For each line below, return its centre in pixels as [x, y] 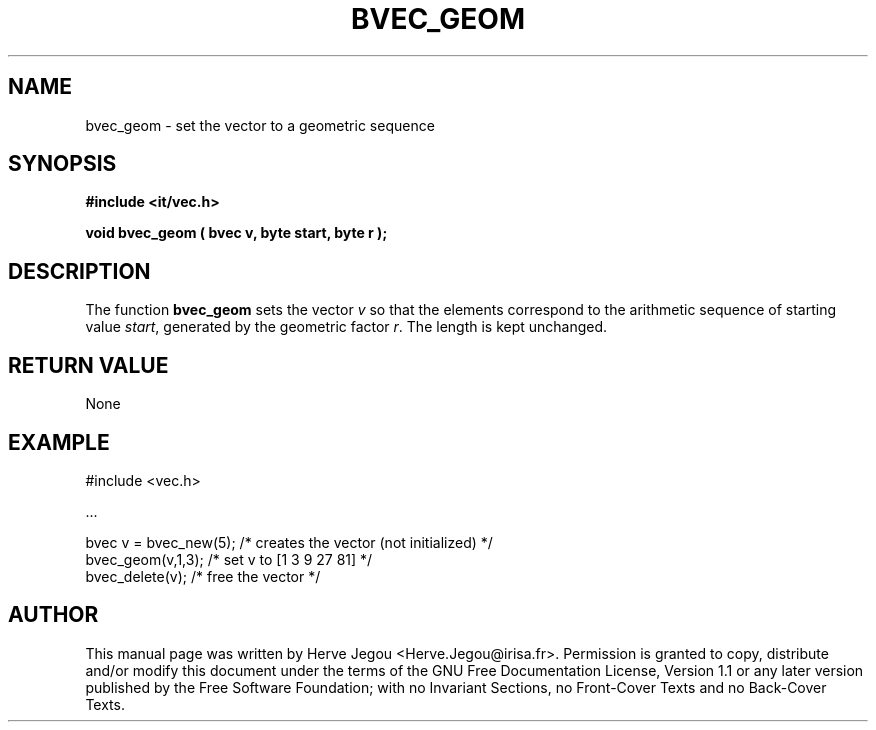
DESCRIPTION [79, 271]
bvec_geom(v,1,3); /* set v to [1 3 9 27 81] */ [229, 559]
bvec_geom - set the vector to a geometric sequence [260, 125]
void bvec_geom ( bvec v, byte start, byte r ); [236, 233]
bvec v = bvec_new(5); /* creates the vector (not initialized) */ [289, 542]
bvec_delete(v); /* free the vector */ [203, 576]
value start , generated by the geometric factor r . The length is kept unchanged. [346, 327]
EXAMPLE [59, 442]
